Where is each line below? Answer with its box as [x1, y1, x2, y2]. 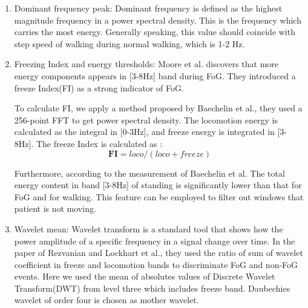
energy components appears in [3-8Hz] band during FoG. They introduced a [14, 69, 296, 82]
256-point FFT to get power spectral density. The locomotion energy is [14, 113, 278, 126]
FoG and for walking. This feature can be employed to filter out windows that [14, 190, 304, 203]
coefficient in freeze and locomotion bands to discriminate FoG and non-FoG [14, 258, 298, 270]
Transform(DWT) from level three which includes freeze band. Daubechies [14, 281, 290, 294]
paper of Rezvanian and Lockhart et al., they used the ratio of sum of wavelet [14, 246, 303, 259]
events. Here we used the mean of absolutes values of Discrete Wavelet [14, 270, 275, 283]
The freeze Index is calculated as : [36, 137, 163, 149]
